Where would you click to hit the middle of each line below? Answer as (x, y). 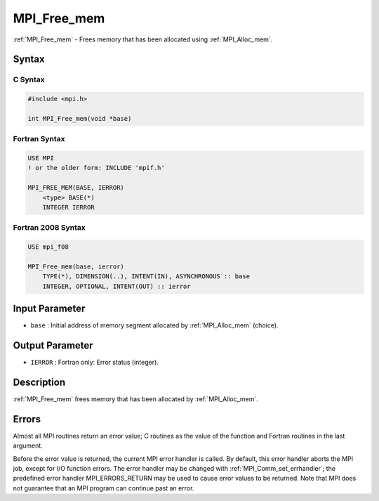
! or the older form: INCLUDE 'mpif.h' (96, 168)
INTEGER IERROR (68, 207)
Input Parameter (49, 309)
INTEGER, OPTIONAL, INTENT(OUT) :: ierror (117, 286)
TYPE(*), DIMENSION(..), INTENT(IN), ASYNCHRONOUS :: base (146, 276)
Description (39, 382)
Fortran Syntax (39, 139)
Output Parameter (53, 345)
